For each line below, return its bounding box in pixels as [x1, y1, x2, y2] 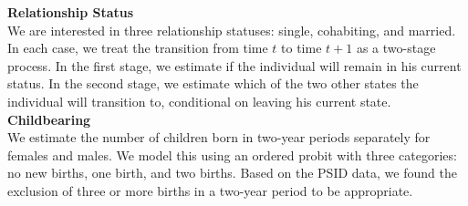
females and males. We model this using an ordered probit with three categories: [7, 145, 457, 164]
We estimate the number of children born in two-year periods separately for [7, 128, 431, 147]
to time [281, 38, 322, 57]
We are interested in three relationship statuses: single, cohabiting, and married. [7, 20, 456, 39]
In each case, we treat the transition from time [7, 38, 268, 57]
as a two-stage [356, 38, 436, 57]
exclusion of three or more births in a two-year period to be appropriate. [7, 180, 413, 200]
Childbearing [7, 109, 91, 129]
